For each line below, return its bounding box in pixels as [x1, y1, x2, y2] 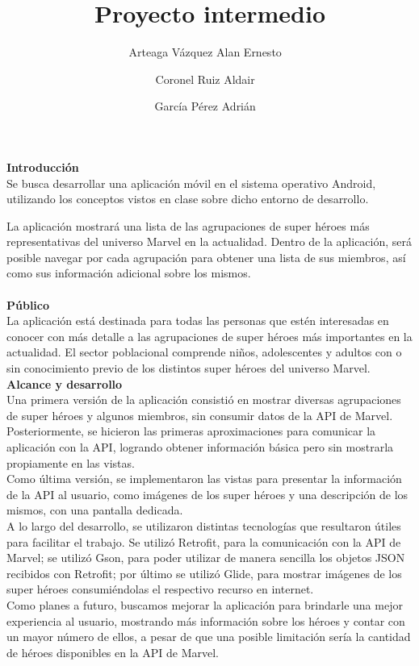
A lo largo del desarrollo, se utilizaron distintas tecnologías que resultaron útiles [6, 517, 401, 534]
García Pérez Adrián [154, 98, 256, 114]
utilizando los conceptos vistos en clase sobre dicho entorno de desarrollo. [6, 190, 369, 207]
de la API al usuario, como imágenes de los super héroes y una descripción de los [6, 485, 409, 502]
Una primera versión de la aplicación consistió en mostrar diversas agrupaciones [6, 391, 401, 408]
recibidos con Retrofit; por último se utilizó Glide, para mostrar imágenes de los [6, 564, 402, 581]
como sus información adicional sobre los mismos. [6, 264, 251, 281]
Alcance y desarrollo [6, 375, 123, 392]
